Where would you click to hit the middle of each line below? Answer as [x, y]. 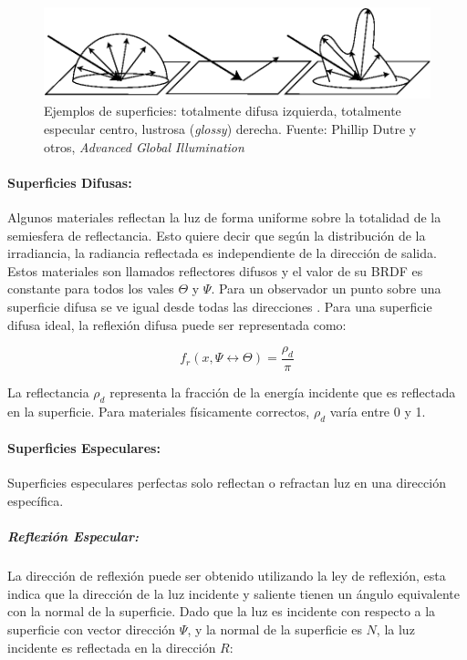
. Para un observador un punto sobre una [326, 289]
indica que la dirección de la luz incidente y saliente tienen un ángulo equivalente [233, 593]
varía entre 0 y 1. [378, 411]
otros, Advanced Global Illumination [144, 146]
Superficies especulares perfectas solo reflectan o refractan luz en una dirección [227, 483]
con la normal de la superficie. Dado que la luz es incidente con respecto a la [222, 611]
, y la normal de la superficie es [275, 629]
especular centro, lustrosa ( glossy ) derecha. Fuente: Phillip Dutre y [230, 129]
